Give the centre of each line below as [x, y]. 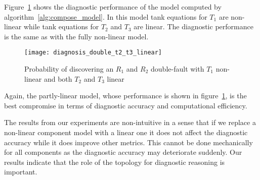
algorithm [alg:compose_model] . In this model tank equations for [106, 16]
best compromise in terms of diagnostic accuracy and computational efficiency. [126, 105]
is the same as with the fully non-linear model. [76, 36]
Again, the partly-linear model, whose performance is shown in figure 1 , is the [125, 96]
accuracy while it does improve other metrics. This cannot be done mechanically [128, 142]
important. [21, 172]
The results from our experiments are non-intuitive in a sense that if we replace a [130, 122]
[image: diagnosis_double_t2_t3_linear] [93, 53]
